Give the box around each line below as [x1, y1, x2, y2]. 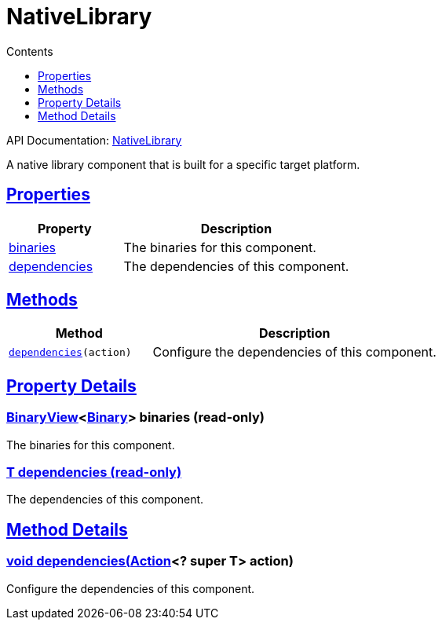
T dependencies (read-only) [6, 464, 182, 481]
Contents [6, 44, 53, 58]
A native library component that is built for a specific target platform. [6, 157, 360, 171]
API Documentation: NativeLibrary [6, 133, 182, 147]
